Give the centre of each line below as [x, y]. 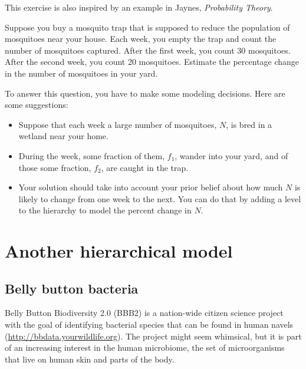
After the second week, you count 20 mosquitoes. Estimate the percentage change [152, 62]
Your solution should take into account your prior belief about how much [151, 187]
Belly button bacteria [72, 288]
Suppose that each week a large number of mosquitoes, [118, 124]
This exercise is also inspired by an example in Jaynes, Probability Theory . [139, 7]
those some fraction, [55, 167]
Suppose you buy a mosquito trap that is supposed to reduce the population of [147, 27]
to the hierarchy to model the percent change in [105, 210]
